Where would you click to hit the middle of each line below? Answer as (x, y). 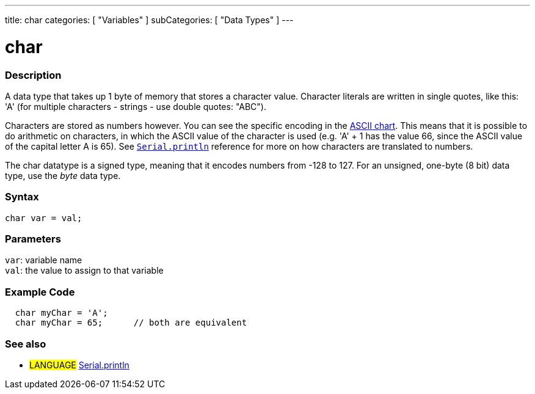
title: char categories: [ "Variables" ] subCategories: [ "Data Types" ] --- (149, 20)
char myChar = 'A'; (61, 313)
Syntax (22, 197)
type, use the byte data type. (63, 175)
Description (33, 75)
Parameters (33, 239)
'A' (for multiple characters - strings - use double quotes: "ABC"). (136, 106)
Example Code (40, 292)
